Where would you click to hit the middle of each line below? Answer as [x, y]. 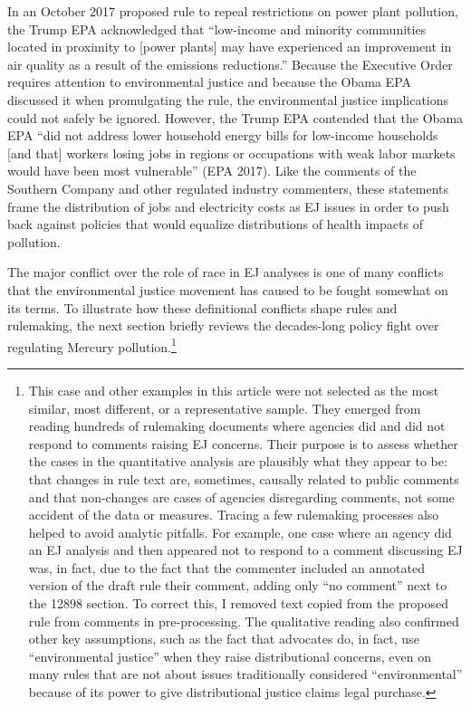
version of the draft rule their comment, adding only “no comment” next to [238, 585]
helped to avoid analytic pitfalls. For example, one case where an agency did [240, 532]
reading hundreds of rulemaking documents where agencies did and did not [237, 426]
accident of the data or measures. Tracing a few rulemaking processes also [234, 515]
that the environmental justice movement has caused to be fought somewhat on [228, 289]
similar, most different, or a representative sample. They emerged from [225, 408]
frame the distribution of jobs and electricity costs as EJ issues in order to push [228, 206]
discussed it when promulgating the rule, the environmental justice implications [228, 99]
